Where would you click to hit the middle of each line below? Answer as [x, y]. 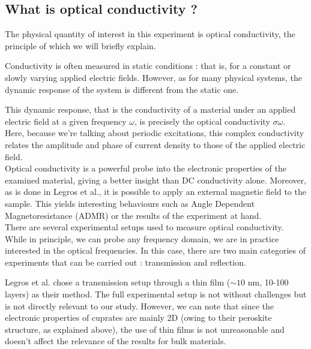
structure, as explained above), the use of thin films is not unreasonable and [145, 329]
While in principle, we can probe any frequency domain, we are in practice [142, 238]
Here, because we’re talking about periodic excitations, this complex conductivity [155, 133]
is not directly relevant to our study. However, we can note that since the [139, 306]
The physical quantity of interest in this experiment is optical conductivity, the [150, 34]
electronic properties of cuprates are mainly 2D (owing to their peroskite [138, 318]
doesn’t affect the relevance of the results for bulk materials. [116, 341]
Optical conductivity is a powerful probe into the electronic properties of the [146, 168]
